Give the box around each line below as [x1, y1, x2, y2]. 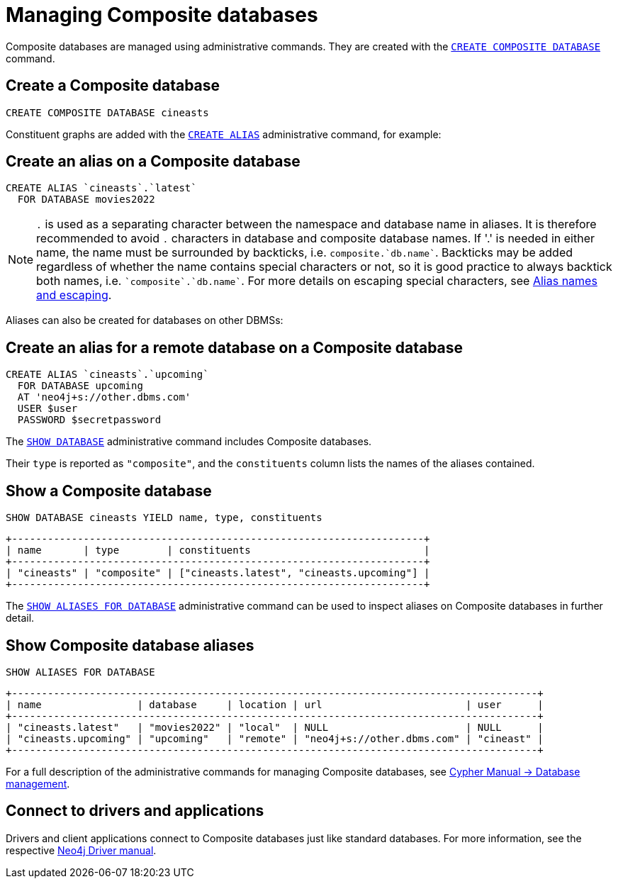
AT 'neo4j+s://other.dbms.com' [17, 391, 191, 403]
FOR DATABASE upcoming [17, 380, 143, 392]
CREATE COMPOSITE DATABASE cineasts [6, 106, 209, 118]
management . [6, 777, 70, 790]
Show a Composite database [6, 481, 212, 500]
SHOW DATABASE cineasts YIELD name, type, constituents [6, 512, 322, 524]
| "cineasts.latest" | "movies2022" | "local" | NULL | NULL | [6, 721, 544, 733]
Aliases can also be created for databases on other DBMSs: [6, 314, 283, 327]
